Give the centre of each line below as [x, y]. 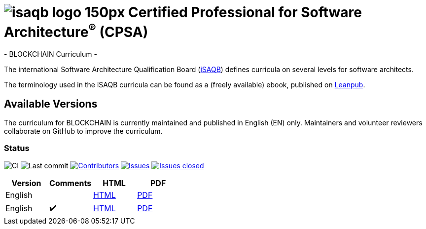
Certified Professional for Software [245, 12]
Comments [71, 183]
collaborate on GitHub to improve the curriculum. [83, 131]
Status [17, 148]
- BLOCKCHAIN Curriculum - [51, 54]
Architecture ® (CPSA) [76, 31]
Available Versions [51, 104]
